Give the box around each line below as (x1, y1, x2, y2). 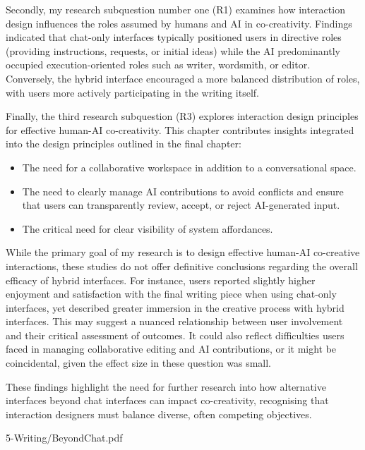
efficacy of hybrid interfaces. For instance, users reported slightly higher (6, 272, 316, 287)
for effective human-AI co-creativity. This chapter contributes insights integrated (6, 122, 354, 137)
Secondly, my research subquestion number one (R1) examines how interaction (6, 2, 345, 16)
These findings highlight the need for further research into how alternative (6, 379, 326, 394)
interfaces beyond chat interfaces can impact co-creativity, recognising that (6, 393, 329, 408)
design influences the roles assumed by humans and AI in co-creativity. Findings (6, 16, 352, 30)
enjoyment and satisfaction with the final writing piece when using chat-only (6, 286, 337, 301)
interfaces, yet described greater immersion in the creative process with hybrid (6, 300, 345, 315)
